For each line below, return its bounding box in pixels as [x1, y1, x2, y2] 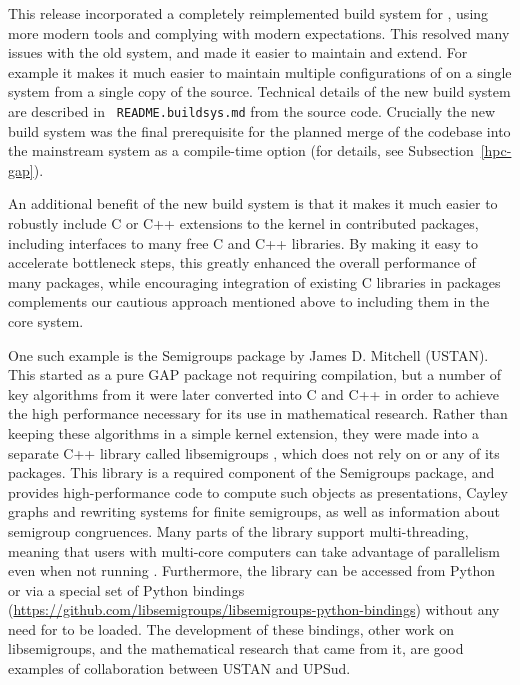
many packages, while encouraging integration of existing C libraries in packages [8, 271, 501, 292]
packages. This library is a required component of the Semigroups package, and [8, 462, 495, 483]
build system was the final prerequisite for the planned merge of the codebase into [8, 120, 511, 141]
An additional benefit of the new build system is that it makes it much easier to [8, 193, 498, 214]
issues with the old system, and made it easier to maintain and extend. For [8, 42, 468, 63]
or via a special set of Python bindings [8, 579, 245, 600]
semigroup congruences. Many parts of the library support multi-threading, [8, 520, 469, 541]
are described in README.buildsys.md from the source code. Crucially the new [8, 100, 496, 121]
